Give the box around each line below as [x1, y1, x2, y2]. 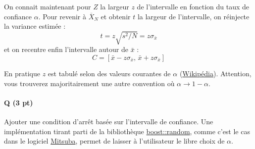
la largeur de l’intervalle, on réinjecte [137, 11, 250, 21]
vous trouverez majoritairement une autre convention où [4, 78, 175, 88]
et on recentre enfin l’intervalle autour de [4, 44, 128, 54]
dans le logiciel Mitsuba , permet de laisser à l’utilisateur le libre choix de [4, 136, 225, 146]
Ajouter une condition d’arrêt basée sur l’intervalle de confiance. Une [4, 116, 213, 126]
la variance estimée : [4, 21, 66, 31]
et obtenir [101, 11, 131, 21]
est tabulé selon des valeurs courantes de [48, 68, 171, 78]
